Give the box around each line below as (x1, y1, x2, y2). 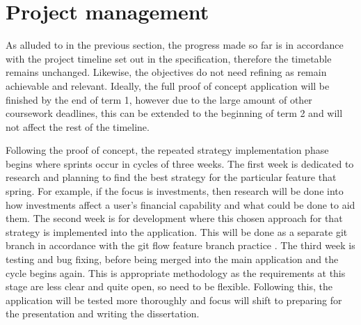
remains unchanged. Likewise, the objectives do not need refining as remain (6, 65, 327, 79)
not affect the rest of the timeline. (6, 119, 150, 134)
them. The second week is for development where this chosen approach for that (6, 211, 343, 225)
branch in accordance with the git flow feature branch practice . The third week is (6, 238, 355, 253)
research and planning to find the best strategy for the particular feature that (6, 170, 337, 184)
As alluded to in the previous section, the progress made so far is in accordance (6, 38, 344, 52)
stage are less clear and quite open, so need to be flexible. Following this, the (6, 279, 333, 294)
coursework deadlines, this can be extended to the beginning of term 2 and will (6, 106, 343, 120)
